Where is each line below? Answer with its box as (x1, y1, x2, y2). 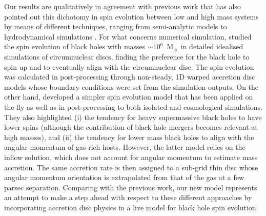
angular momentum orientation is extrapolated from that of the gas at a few (4, 172, 244, 183)
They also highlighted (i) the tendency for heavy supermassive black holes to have (4, 111, 262, 122)
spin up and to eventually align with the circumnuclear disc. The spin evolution (4, 61, 254, 72)
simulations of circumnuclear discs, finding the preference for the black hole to (4, 51, 250, 62)
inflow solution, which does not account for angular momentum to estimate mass (4, 151, 258, 162)
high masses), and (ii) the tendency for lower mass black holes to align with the (4, 131, 254, 142)
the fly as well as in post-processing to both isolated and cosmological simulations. (4, 101, 262, 112)
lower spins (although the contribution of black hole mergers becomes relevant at (4, 122, 258, 132)
